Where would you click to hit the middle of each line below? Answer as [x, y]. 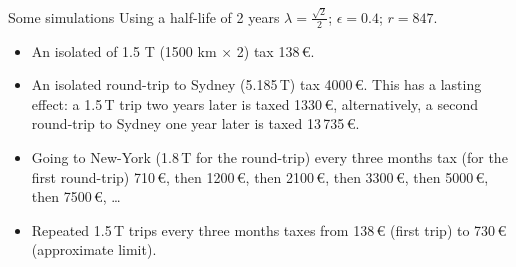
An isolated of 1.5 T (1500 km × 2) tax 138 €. [173, 50]
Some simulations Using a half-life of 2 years [144, 16]
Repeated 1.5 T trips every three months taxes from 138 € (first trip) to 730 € [269, 229]
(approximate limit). [94, 249]
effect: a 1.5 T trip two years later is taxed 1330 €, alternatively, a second [255, 103]
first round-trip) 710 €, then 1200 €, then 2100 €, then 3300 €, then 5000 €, [260, 176]
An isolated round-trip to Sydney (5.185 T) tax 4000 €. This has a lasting [256, 84]
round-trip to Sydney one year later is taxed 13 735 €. [195, 123]
